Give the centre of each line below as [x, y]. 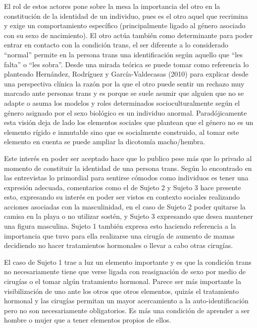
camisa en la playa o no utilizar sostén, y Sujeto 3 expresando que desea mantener [128, 216]
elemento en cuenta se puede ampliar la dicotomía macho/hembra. [105, 142]
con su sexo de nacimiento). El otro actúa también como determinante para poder [128, 35]
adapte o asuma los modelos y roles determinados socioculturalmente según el [122, 102]
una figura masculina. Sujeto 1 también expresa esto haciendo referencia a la [120, 226]
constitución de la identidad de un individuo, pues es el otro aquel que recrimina [126, 16]
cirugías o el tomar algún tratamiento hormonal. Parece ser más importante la [123, 281]
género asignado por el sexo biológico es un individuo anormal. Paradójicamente [126, 112]
